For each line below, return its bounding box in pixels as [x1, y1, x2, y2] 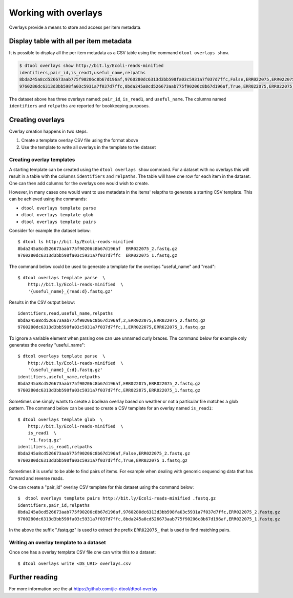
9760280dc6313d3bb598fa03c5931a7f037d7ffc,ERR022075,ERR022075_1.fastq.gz [18, 388, 201, 393]
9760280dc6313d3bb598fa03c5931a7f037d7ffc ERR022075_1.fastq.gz [18, 253, 178, 258]
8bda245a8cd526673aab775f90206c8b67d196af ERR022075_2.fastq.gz [18, 246, 178, 251]
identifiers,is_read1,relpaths [18, 444, 93, 450]
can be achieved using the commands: [9, 196, 87, 202]
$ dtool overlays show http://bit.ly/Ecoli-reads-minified [19, 63, 164, 68]
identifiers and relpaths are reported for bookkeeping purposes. [9, 103, 150, 108]
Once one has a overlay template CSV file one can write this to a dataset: [9, 549, 156, 555]
